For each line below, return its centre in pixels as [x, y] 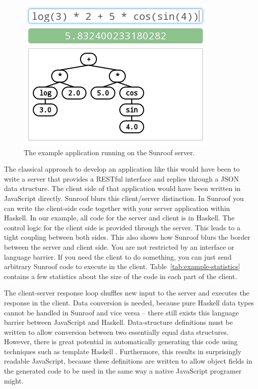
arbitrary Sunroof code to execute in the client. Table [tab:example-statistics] [122, 266]
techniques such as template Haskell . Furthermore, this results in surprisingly [123, 351]
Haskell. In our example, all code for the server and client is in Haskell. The [119, 218]
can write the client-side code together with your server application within [117, 208]
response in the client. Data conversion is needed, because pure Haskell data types [129, 302]
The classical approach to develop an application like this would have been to [122, 169]
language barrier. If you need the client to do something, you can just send [118, 256]
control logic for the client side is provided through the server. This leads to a [122, 227]
